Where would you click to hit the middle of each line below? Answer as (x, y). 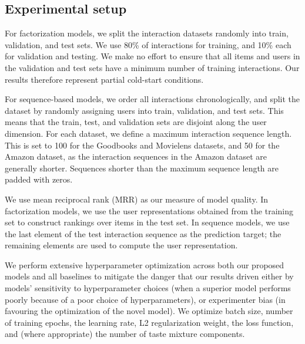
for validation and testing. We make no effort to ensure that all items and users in (152, 56)
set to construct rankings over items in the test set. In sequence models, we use (147, 222)
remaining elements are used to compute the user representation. (121, 245)
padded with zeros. (39, 179)
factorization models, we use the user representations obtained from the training (149, 210)
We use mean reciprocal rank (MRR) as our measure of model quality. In (137, 199)
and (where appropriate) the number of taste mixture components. (125, 334)
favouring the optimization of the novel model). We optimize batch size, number (149, 311)
